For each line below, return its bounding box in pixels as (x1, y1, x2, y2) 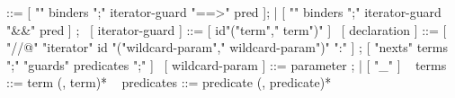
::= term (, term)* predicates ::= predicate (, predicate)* (6, 73, 332, 92)
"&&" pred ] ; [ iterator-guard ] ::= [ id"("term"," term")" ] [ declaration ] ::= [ (6, 20, 447, 39)
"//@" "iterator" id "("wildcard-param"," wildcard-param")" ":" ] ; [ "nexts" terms (6, 38, 449, 57)
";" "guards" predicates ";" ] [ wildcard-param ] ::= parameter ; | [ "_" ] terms (6, 55, 447, 74)
